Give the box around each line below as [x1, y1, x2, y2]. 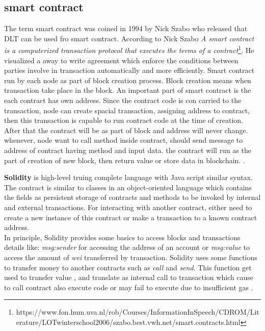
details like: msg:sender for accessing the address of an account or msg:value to [4, 242, 250, 252]
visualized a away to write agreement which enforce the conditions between [4, 55, 238, 65]
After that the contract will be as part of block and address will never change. [4, 124, 248, 135]
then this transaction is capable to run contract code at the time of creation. [4, 115, 243, 125]
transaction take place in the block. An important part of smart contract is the [4, 85, 251, 95]
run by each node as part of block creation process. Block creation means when [4, 74, 251, 85]
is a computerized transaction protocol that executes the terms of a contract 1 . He [4, 43, 254, 56]
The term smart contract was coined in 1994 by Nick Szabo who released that [4, 23, 248, 34]
